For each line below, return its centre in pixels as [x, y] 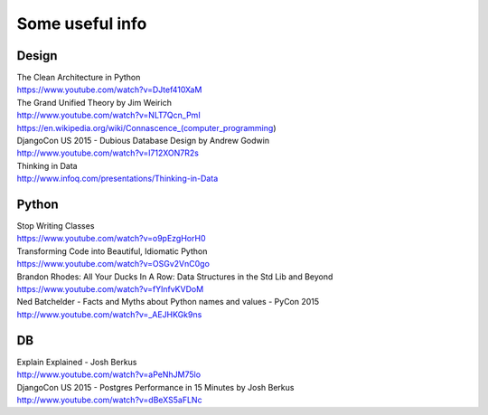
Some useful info [82, 24]
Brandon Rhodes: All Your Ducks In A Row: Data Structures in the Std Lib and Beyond [175, 277]
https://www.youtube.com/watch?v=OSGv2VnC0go [113, 264]
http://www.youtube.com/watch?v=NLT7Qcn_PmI [108, 115]
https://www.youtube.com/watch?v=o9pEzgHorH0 [111, 239]
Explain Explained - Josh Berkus [77, 362]
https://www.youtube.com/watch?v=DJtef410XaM [109, 90]
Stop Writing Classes [56, 226]
